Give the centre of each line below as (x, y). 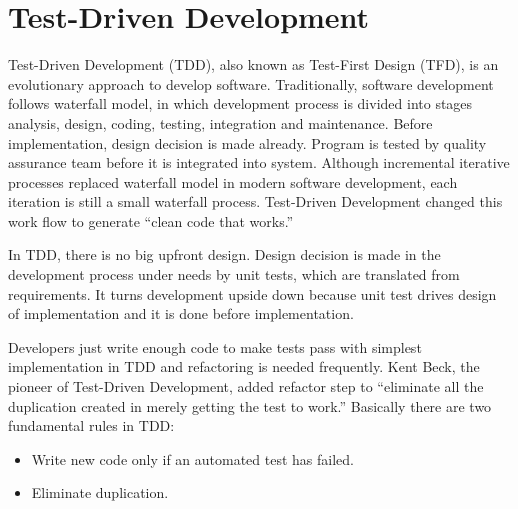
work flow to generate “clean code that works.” (151, 220)
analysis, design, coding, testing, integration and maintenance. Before (220, 122)
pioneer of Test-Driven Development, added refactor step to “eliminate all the (246, 386)
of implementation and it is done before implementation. (181, 313)
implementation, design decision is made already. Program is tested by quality (247, 142)
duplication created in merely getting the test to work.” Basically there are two (250, 405)
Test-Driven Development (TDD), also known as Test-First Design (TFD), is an (253, 64)
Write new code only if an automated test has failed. (192, 458)
